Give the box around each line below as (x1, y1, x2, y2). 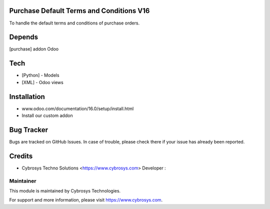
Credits (9, 151, 33, 160)
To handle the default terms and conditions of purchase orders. (9, 20, 140, 26)
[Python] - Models (21, 72, 59, 78)
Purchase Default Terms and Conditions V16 (9, 6, 150, 15)
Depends (9, 33, 38, 41)
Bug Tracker (9, 125, 48, 134)
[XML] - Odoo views (21, 79, 63, 85)
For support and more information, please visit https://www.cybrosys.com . (9, 197, 163, 203)
